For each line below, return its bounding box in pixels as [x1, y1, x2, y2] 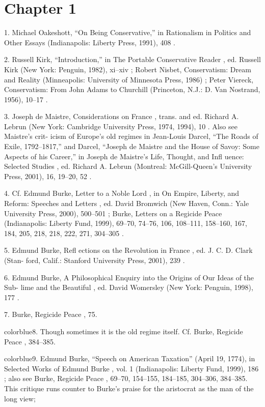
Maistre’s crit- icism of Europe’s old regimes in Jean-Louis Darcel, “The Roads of [4, 131, 258, 141]
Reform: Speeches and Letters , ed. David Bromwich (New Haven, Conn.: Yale [4, 198, 249, 209]
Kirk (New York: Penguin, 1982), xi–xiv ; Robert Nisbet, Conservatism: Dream [4, 64, 251, 74]
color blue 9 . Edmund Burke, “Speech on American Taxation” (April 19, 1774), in [4, 353, 255, 364]
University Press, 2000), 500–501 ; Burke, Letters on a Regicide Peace [4, 208, 222, 218]
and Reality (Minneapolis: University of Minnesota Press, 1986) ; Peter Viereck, [4, 74, 254, 84]
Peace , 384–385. [4, 336, 56, 346]
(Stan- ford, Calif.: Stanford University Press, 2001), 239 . [4, 255, 185, 265]
